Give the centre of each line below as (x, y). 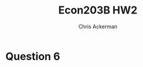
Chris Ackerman (98, 26)
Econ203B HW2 (98, 10)
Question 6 (33, 56)
